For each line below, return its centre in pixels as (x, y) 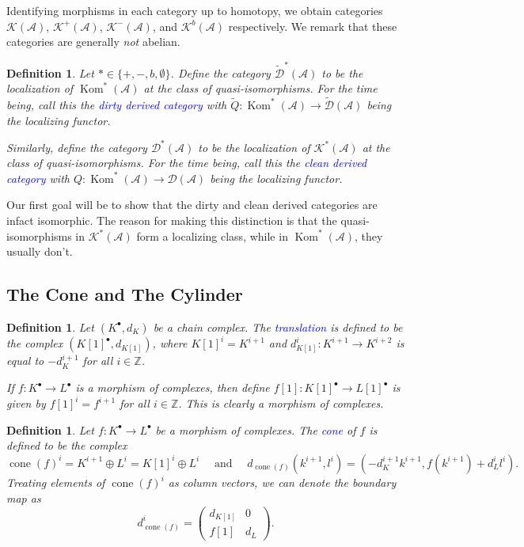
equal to (25, 361)
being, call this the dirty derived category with (117, 104)
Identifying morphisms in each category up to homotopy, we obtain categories (195, 10)
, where (170, 343)
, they (369, 236)
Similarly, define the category (77, 147)
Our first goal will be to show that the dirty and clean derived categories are (192, 205)
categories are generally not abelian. (93, 42)
